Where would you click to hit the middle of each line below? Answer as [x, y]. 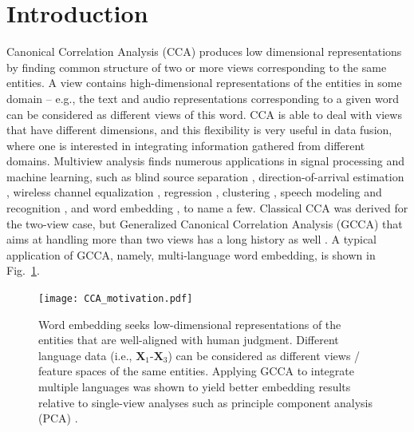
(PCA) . [58, 418]
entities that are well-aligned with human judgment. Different [189, 340]
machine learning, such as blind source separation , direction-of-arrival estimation [205, 176]
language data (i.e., [85, 355]
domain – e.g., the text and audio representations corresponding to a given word [203, 98]
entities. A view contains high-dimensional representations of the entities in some [204, 83]
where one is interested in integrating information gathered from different [186, 145]
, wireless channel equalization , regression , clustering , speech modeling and [194, 192]
